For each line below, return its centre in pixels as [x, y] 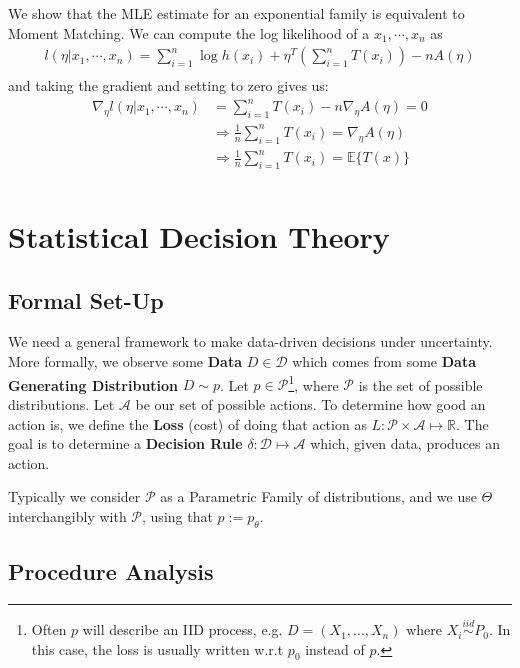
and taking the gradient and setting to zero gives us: [168, 85]
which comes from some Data [384, 361]
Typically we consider [74, 496]
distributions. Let [61, 403]
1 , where [313, 383]
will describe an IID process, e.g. [182, 629]
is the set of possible [420, 384]
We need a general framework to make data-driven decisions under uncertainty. [250, 341]
